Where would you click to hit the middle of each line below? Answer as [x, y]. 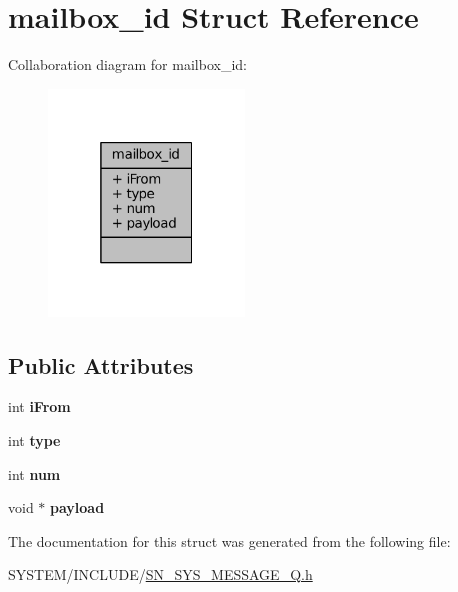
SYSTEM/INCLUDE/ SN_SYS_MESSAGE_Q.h [160, 574]
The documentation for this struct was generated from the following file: [229, 540]
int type [34, 440]
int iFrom [39, 406]
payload [77, 507]
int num [34, 473]
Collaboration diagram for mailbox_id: [127, 64]
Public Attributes [101, 364]
